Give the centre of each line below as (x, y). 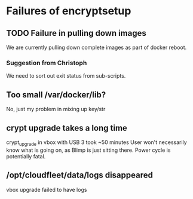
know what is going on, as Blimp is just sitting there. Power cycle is (88, 150)
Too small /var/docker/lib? (56, 95)
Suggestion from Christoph (47, 63)
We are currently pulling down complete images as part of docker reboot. (96, 47)
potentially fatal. (26, 156)
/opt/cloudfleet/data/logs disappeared (80, 175)
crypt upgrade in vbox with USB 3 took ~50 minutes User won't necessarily (96, 143)
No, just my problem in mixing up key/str (56, 109)
